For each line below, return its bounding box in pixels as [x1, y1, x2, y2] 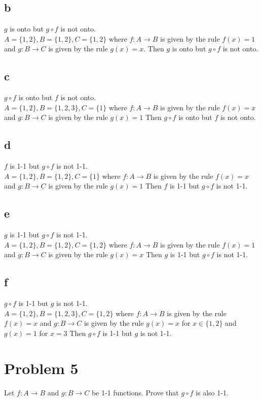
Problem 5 [4, 357, 79, 378]
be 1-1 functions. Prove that [91, 387, 179, 397]
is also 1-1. [196, 387, 229, 397]
